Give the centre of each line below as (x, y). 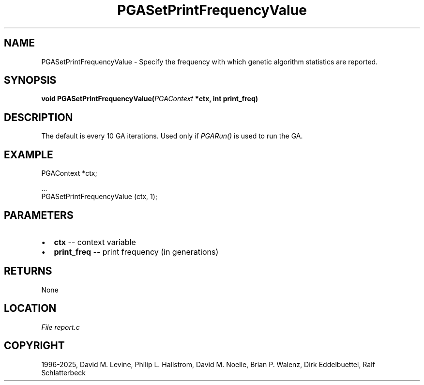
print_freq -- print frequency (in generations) (136, 252)
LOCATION (30, 308)
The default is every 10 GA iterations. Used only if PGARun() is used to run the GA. (172, 136)
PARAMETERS (39, 215)
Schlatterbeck (63, 372)
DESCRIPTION (38, 117)
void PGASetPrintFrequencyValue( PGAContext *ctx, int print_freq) (150, 99)
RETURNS (28, 271)
